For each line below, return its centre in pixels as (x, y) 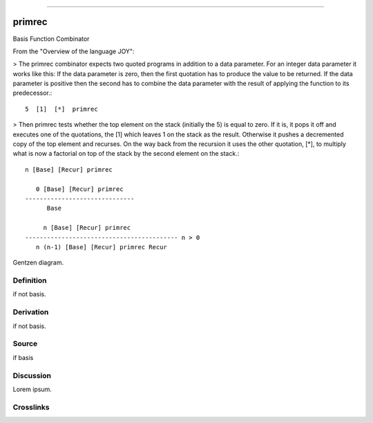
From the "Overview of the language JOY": (74, 51)
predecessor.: (32, 93)
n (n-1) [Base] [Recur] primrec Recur (101, 247)
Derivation (31, 312)
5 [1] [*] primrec (61, 109)
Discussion (32, 375)
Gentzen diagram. (38, 262)
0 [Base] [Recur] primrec (79, 189)
